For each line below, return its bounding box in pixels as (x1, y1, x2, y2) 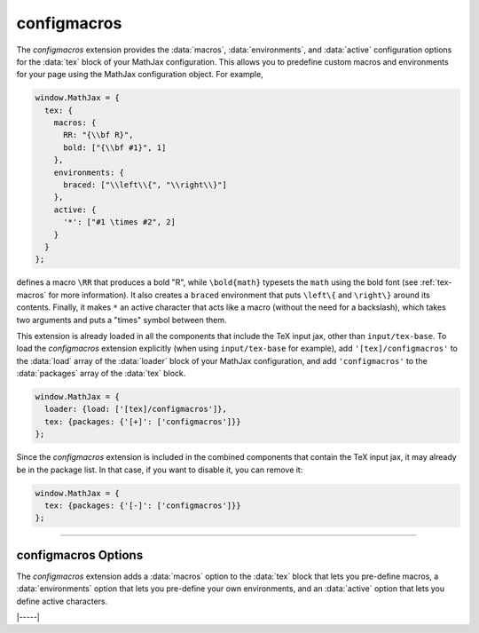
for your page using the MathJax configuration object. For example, (16, 69, 263, 80)
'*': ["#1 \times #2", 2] (63, 218, 177, 227)
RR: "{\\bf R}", (63, 130, 134, 140)
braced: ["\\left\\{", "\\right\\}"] (63, 180, 228, 190)
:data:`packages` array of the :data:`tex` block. (16, 368, 186, 379)
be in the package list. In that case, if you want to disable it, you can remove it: (16, 464, 303, 475)
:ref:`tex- (420, 277, 452, 288)
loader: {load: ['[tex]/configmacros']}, (44, 404, 228, 415)
